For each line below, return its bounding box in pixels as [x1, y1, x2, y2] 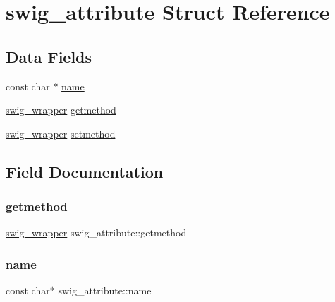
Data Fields [6, 45, 92, 67]
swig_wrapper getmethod [6, 102, 116, 117]
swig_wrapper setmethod [6, 126, 116, 140]
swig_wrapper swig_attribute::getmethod [6, 225, 187, 240]
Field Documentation [6, 160, 164, 182]
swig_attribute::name [58, 283, 152, 298]
